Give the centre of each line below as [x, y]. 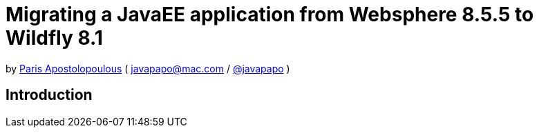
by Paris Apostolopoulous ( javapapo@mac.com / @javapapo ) [148, 68]
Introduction [49, 95]
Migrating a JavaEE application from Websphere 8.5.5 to [270, 14]
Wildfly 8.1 [54, 38]
